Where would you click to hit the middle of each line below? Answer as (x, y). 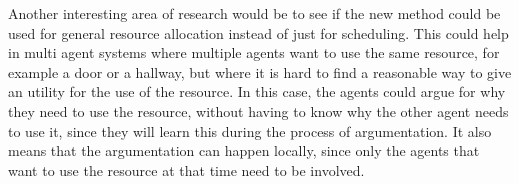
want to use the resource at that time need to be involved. (186, 169)
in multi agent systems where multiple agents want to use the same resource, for (254, 52)
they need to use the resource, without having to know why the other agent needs (258, 110)
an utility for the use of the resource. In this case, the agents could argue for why (257, 91)
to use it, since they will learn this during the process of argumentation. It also (250, 130)
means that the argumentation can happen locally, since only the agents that (244, 150)
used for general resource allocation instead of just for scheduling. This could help (258, 32)
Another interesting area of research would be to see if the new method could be (254, 13)
